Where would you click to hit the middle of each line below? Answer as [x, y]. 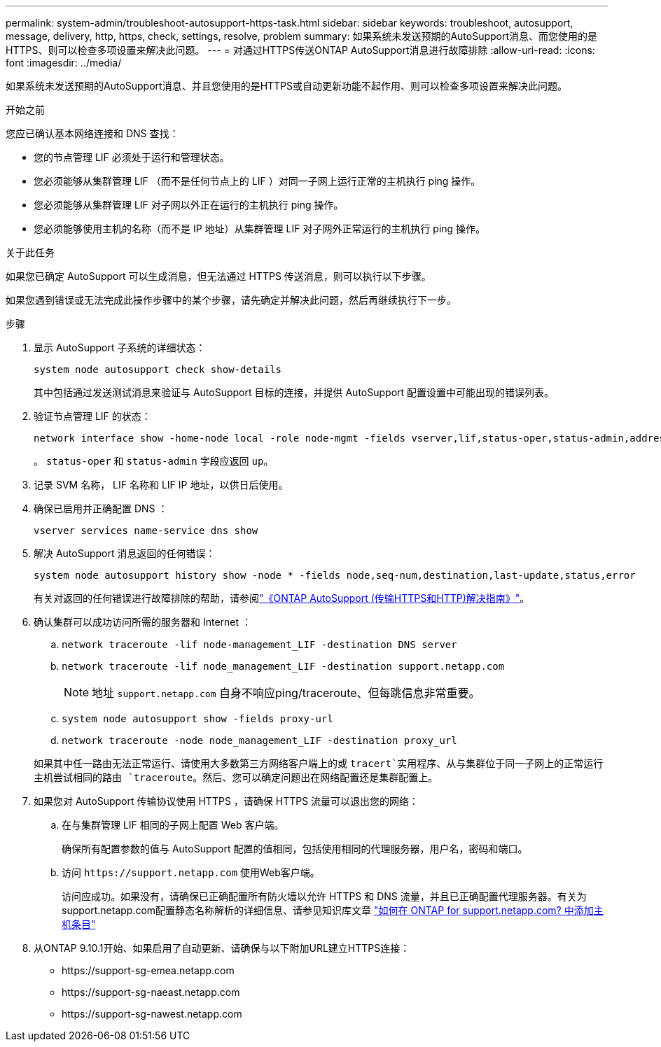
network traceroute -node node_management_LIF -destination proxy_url [259, 740]
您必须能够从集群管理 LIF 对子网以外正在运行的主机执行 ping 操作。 [189, 205]
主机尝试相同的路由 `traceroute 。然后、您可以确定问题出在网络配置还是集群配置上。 [236, 777]
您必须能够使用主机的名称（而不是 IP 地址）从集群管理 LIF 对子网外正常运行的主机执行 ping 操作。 [260, 229]
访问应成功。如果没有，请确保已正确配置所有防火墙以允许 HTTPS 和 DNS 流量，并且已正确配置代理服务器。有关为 [324, 896]
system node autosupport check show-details [158, 370]
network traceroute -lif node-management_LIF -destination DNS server [259, 645]
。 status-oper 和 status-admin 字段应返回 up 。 [154, 461]
